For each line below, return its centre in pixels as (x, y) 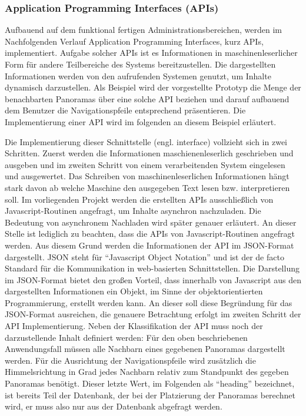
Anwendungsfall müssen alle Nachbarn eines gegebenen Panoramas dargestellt (145, 349)
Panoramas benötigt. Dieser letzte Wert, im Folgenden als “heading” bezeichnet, (150, 383)
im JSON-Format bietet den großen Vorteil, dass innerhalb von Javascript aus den (153, 279)
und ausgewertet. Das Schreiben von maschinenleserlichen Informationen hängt (147, 176)
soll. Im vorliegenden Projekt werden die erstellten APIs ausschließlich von (139, 199)
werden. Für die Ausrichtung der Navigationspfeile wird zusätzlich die (130, 360)
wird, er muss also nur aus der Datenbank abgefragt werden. (114, 406)
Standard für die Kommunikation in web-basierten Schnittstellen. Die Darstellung (152, 268)
